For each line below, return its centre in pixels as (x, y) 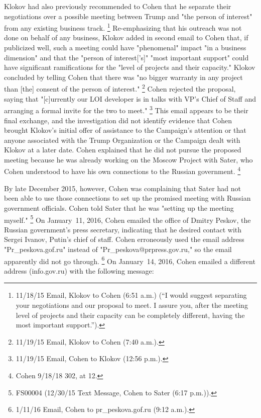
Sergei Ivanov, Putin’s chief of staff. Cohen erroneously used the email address (124, 239)
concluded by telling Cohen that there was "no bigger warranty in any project (123, 77)
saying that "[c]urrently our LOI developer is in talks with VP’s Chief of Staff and (130, 98)
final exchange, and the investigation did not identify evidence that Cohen (118, 120)
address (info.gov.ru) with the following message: (79, 270)
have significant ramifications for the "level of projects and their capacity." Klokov (130, 67)
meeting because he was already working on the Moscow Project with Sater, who (128, 159)
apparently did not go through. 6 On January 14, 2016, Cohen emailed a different (130, 260)
